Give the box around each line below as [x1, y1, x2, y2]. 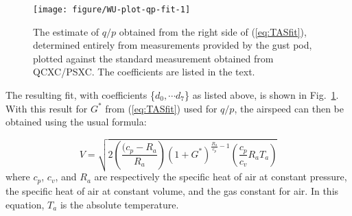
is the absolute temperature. [60, 197, 179, 211]
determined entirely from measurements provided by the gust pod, [33, 38, 312, 52]
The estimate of [33, 24, 99, 38]
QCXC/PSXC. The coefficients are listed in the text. [33, 64, 255, 79]
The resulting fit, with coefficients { [5, 88, 155, 102]
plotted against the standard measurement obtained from [33, 51, 274, 65]
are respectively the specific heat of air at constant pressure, [94, 169, 347, 184]
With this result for [5, 101, 88, 115]
